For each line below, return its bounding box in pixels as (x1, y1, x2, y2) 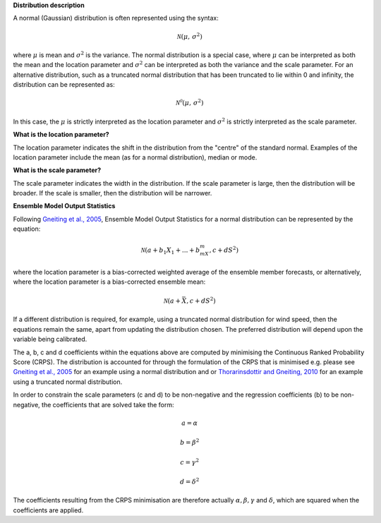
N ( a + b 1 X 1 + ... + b (140, 246, 200, 256)
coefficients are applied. (13, 505, 84, 515)
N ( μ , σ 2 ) (176, 31, 202, 40)
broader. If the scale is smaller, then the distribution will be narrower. (13, 189, 212, 198)
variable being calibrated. (13, 335, 87, 344)
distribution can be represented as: (13, 80, 116, 89)
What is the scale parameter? (13, 166, 102, 174)
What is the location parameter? (13, 131, 109, 139)
